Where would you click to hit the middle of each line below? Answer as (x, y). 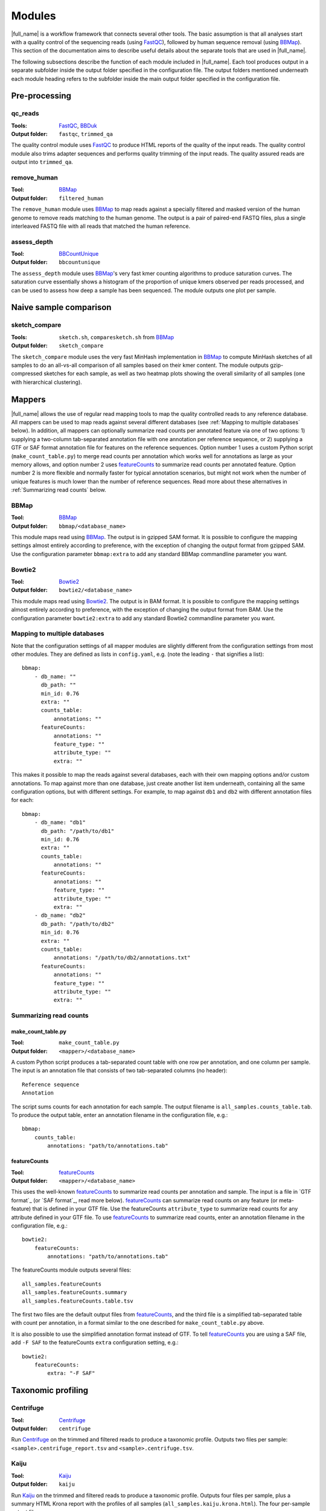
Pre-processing (41, 96)
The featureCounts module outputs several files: (71, 1270)
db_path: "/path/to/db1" (78, 831)
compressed (27, 374)
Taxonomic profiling (50, 1390)
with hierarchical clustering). (47, 382)
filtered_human (81, 198)
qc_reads (25, 114)
